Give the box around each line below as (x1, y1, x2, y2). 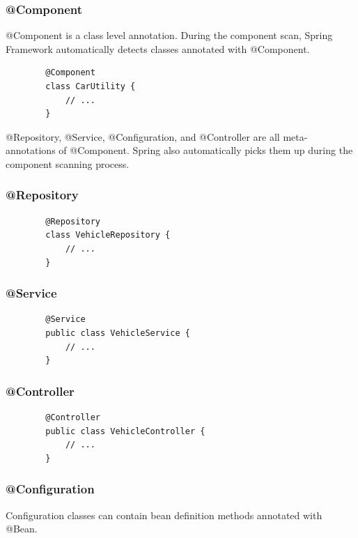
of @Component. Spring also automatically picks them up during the (59, 143, 353, 157)
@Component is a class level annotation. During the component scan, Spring (6, 28, 333, 43)
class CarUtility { (45, 82, 136, 91)
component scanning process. (6, 156, 130, 171)
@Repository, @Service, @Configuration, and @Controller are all (6, 129, 280, 144)
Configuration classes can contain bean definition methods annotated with (6, 507, 322, 522)
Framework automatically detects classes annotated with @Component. (6, 41, 310, 56)
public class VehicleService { (45, 328, 190, 338)
